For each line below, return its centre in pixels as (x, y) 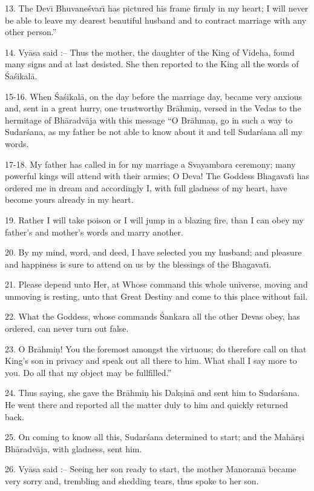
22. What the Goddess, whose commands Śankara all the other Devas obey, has (152, 316)
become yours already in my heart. (69, 199)
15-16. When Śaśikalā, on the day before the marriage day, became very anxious (154, 96)
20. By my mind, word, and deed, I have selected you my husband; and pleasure (153, 252)
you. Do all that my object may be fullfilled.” (88, 372)
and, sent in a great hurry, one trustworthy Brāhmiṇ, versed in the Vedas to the (153, 108)
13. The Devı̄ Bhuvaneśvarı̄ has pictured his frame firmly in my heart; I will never (157, 8)
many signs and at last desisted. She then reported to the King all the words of (152, 64)
